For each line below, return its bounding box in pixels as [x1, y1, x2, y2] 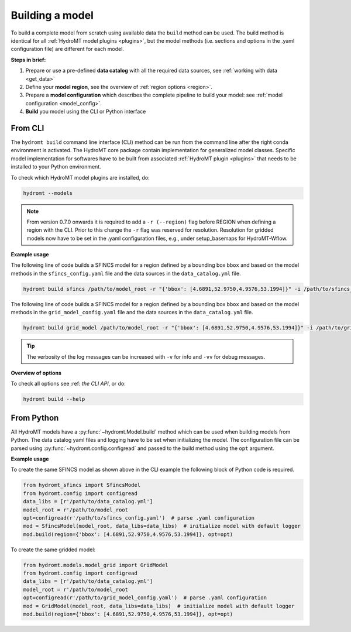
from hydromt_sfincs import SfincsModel [23, 482, 140, 489]
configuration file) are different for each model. [11, 46, 124, 53]
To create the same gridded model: [11, 546, 96, 553]
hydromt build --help [23, 396, 85, 403]
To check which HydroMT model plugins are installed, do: [11, 174, 150, 181]
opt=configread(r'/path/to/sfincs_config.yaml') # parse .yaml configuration [23, 514, 254, 521]
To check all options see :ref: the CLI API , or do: [11, 380, 126, 387]
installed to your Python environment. [11, 163, 102, 170]
